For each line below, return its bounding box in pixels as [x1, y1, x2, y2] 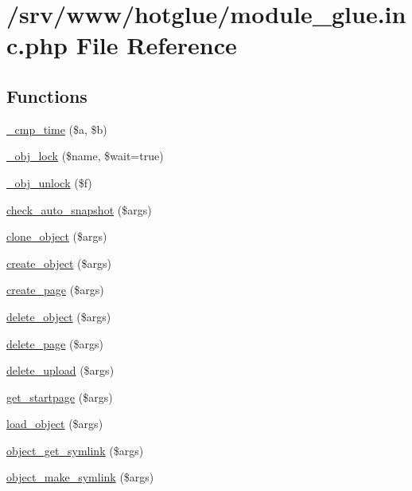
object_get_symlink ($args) [6, 442, 144, 458]
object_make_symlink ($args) [6, 469, 154, 485]
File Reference [76, 29, 237, 61]
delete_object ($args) [6, 308, 111, 324]
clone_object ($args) [6, 228, 107, 245]
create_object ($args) [6, 254, 111, 271]
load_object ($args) [6, 415, 103, 432]
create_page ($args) [6, 281, 104, 298]
